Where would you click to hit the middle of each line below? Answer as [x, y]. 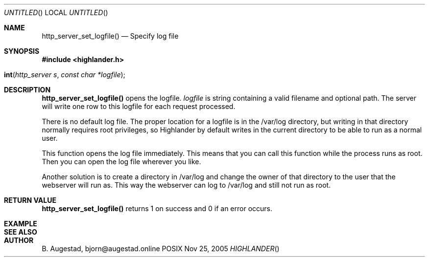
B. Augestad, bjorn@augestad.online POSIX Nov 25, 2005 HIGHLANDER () [161, 249]
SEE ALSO [21, 232]
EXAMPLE [21, 224]
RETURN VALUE [30, 200]
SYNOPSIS [22, 51]
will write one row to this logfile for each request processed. [139, 106]
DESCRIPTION [27, 90]
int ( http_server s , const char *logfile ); [65, 75]
